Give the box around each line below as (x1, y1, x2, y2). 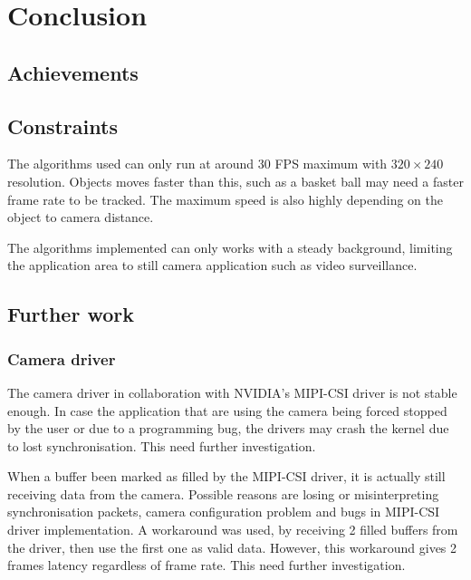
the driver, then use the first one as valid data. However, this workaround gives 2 (7, 537, 457, 556)
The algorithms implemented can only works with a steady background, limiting (7, 237, 453, 256)
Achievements (7, 58, 139, 86)
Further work (7, 300, 134, 328)
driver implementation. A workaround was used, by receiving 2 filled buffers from (7, 520, 458, 539)
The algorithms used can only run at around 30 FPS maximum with (7, 154, 388, 173)
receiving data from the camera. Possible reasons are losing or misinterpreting (7, 484, 439, 503)
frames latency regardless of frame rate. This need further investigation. (7, 556, 406, 575)
